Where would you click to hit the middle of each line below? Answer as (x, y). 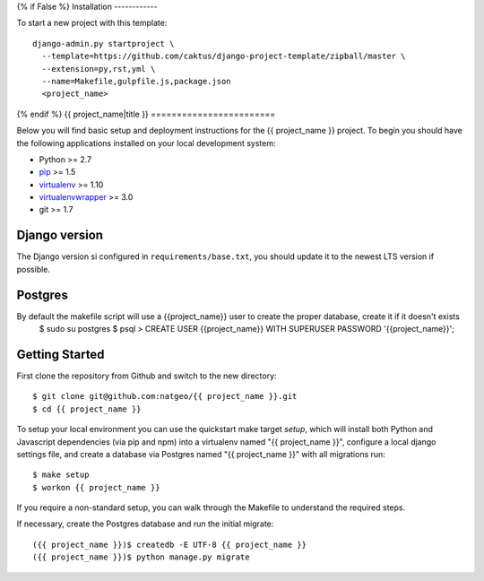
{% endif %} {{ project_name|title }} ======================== (146, 114)
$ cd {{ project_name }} (87, 409)
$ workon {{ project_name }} (96, 487)
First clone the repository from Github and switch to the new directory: (147, 376)
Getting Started (60, 354)
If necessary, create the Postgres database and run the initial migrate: (145, 524)
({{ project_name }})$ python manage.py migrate (141, 557)
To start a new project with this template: (92, 23)
